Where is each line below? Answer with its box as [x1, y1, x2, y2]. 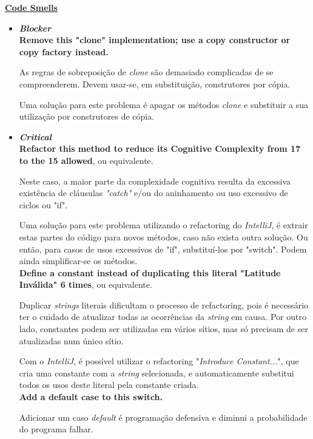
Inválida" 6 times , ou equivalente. [19, 278, 152, 291]
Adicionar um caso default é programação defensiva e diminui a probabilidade [19, 410, 308, 423]
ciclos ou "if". [19, 198, 68, 211]
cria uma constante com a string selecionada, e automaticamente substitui [19, 366, 294, 379]
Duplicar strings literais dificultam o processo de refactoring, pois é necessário [19, 298, 309, 311]
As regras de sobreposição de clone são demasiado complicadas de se [19, 66, 274, 78]
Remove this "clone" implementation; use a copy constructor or [19, 33, 291, 46]
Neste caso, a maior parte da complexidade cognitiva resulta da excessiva [19, 174, 291, 187]
